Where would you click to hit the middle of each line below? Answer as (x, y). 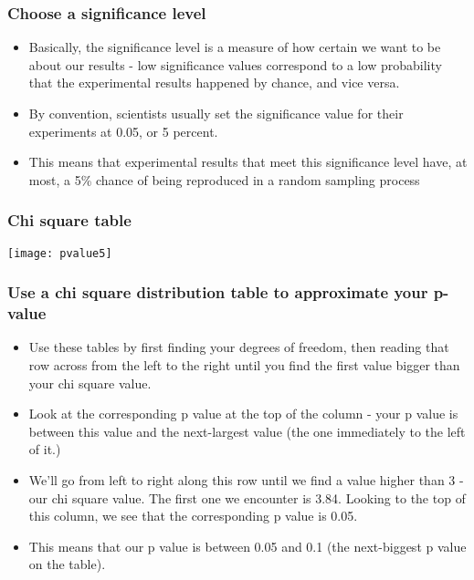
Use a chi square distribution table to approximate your (218, 292)
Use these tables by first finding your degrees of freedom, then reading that (239, 347)
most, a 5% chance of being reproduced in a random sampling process (224, 179)
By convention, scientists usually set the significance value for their (216, 113)
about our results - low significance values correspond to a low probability (235, 64)
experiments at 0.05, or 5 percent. (123, 131)
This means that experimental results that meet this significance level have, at (248, 162)
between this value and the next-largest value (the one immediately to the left (247, 431)
